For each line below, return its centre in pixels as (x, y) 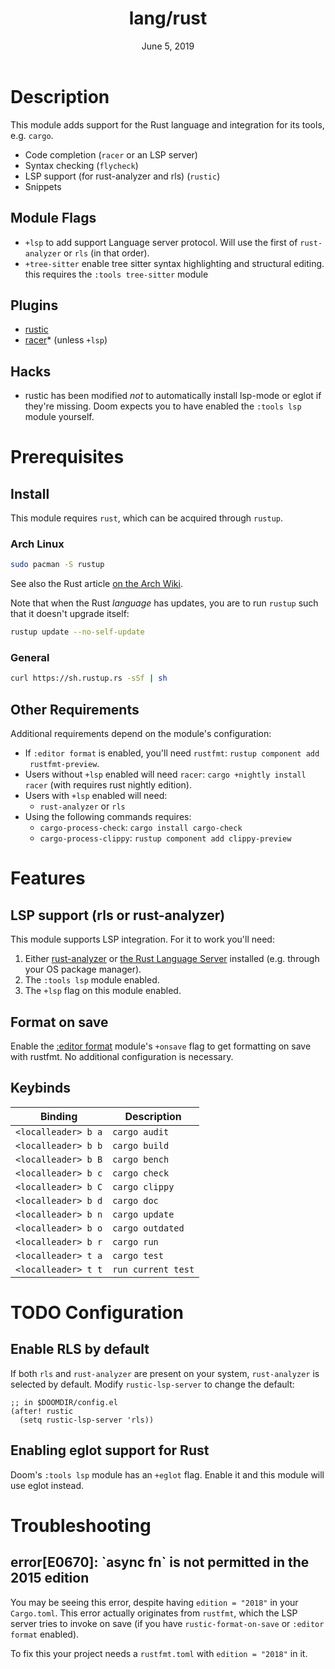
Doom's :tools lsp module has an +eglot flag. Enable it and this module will (167, 1474)
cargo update (143, 1214)
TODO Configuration (97, 1312)
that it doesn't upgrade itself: (70, 614)
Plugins (34, 305)
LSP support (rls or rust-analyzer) (118, 915)
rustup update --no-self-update (77, 632)
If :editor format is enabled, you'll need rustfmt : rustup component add (172, 753)
